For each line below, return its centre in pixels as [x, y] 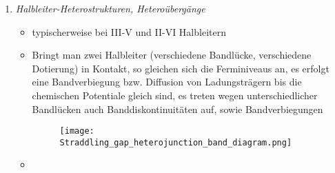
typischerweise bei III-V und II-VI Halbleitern [129, 31]
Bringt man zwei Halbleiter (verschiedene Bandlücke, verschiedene [172, 55]
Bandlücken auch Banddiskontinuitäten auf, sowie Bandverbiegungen [177, 109]
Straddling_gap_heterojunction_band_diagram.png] [176, 142]
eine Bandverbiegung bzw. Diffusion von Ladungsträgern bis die [167, 82]
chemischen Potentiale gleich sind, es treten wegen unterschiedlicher [175, 95]
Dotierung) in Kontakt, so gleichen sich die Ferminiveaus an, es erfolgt [181, 68]
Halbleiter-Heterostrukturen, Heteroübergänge [110, 8]
